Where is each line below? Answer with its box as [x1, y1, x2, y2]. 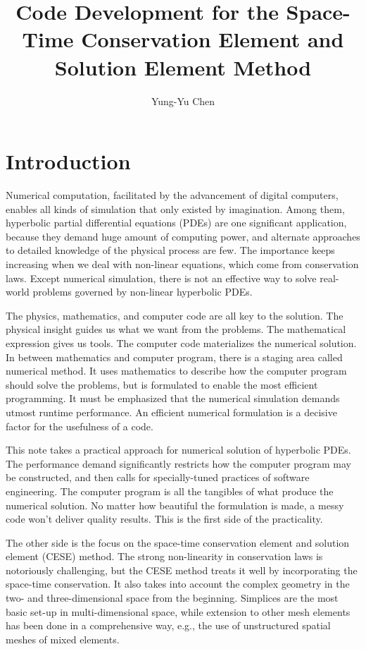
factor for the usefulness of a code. [6, 418, 153, 433]
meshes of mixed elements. [6, 631, 120, 646]
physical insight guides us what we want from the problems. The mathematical [6, 322, 346, 336]
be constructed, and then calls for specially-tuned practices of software [6, 470, 310, 485]
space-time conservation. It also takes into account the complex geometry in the [6, 576, 350, 591]
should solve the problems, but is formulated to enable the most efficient [6, 377, 318, 392]
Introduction [6, 147, 131, 176]
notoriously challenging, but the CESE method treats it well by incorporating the [6, 562, 358, 577]
